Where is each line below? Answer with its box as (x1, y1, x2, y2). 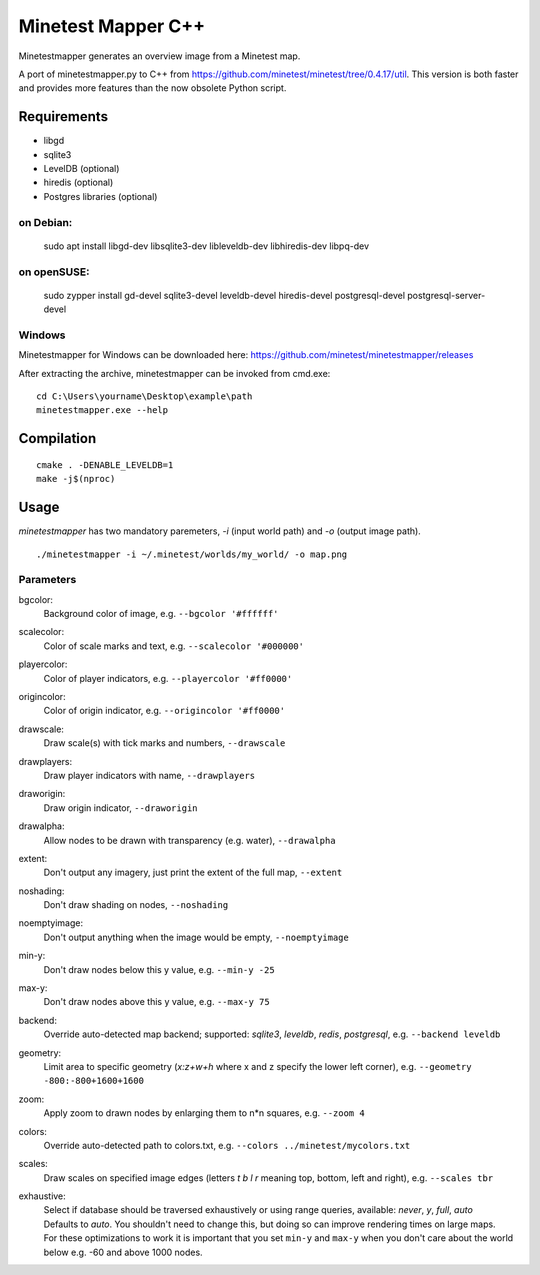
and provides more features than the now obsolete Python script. (18, 82, 287, 94)
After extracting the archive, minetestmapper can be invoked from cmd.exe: (18, 367, 331, 379)
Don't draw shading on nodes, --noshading (43, 899, 229, 911)
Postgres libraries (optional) (43, 190, 158, 202)
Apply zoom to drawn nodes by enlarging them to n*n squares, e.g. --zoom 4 (43, 1107, 365, 1119)
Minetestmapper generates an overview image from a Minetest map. (18, 50, 301, 62)
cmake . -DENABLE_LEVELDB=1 (36, 459, 174, 470)
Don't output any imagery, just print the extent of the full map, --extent (43, 866, 343, 879)
